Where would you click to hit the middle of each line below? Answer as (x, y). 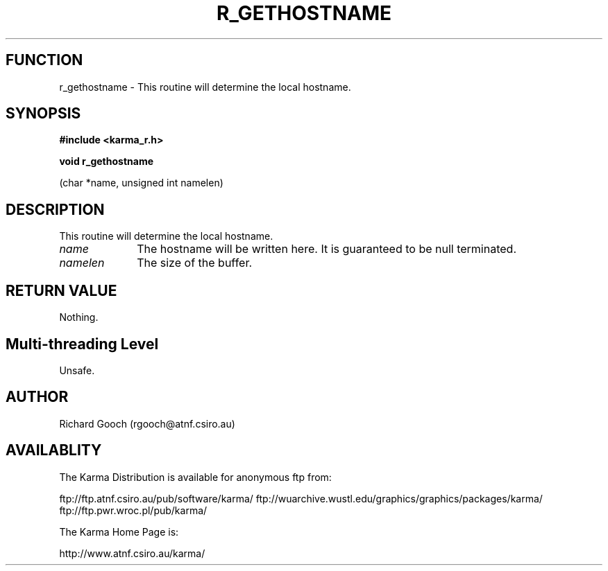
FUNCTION (44, 60)
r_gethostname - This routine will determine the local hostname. (205, 87)
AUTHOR (37, 397)
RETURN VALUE (61, 290)
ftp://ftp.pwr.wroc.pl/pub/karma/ (133, 510)
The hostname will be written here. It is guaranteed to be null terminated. (327, 249)
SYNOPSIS (43, 114)
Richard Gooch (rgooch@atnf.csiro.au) (147, 423)
